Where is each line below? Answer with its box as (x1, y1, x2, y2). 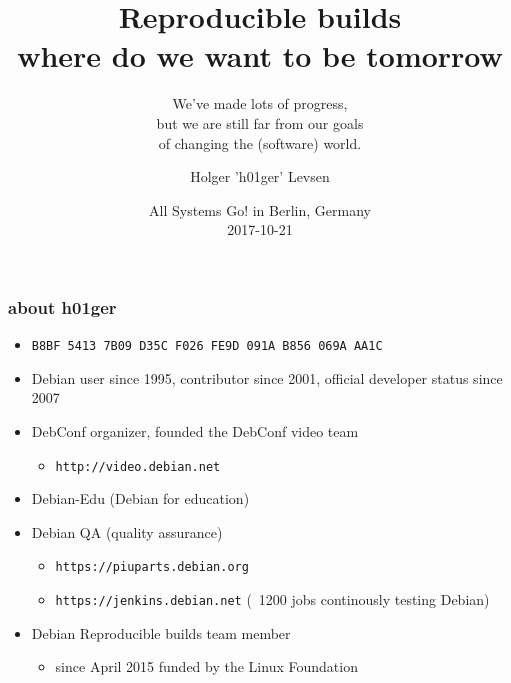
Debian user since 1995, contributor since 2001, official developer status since (31, 367, 503, 388)
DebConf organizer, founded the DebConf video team (31, 421, 359, 442)
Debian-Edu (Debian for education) (31, 488, 250, 509)
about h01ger (8, 294, 117, 319)
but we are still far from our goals (156, 112, 364, 133)
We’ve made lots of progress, (172, 93, 348, 114)
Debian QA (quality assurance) (31, 521, 223, 542)
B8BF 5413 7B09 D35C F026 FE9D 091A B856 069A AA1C (31, 339, 383, 354)
